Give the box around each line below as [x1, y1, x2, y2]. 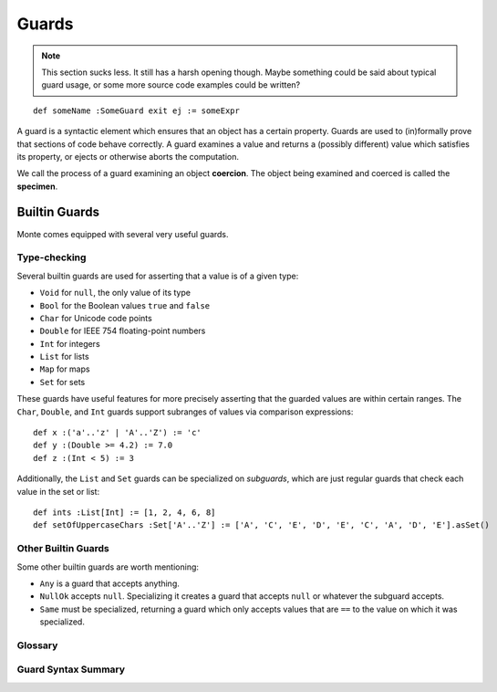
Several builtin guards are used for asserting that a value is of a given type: [16, 270, 299, 281]
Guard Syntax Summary [16, 663, 126, 676]
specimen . [16, 181, 58, 192]
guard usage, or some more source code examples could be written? [41, 79, 301, 90]
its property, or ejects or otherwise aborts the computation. [16, 151, 240, 162]
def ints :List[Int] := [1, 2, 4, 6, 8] [33, 507, 216, 518]
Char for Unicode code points [39, 312, 152, 323]
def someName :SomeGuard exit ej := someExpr [33, 105, 241, 116]
